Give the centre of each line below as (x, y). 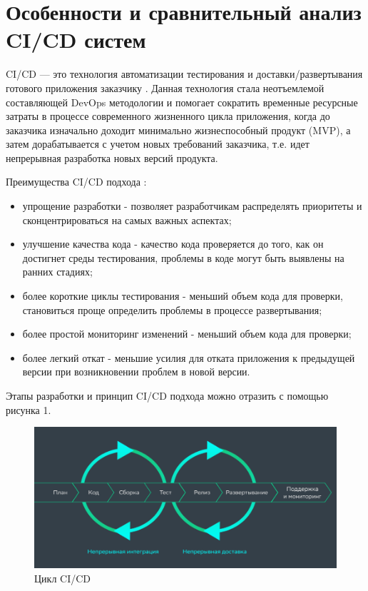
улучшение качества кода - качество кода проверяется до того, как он (173, 244)
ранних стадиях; (57, 272)
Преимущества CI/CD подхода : (76, 182)
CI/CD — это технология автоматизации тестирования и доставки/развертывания (184, 74)
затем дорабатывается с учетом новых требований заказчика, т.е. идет (158, 144)
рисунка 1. (29, 409)
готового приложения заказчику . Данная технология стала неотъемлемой (165, 87)
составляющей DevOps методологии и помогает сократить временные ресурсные (182, 102)
